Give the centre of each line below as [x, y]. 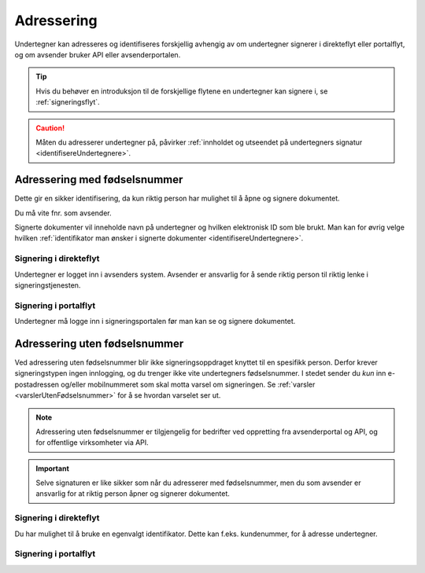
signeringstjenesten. [48, 285]
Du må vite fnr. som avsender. [63, 213]
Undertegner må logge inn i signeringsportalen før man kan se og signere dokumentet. [155, 321]
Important [53, 468]
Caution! [50, 128]
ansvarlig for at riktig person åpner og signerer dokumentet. [133, 494]
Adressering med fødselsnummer [99, 180]
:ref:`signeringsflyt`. [68, 102]
